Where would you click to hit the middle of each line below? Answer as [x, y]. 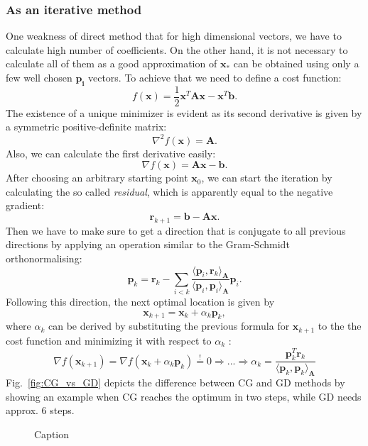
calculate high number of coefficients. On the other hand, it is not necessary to [177, 49]
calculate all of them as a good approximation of [112, 63]
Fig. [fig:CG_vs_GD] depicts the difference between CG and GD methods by [175, 383]
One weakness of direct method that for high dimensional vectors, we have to [174, 36]
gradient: [25, 205]
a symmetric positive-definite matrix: [86, 127]
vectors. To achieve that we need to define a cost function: [215, 77]
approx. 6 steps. [40, 410]
